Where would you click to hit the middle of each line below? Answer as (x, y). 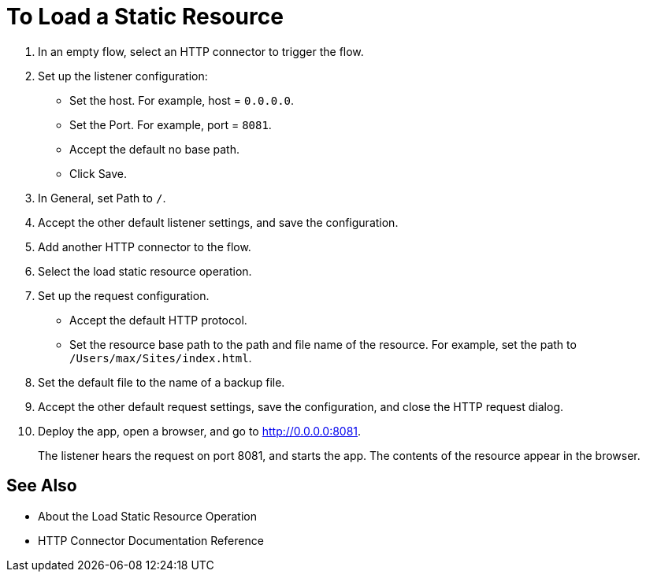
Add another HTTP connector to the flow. (145, 246)
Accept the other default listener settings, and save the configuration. (218, 222)
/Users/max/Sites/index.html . (161, 358)
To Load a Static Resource (145, 17)
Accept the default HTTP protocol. (158, 320)
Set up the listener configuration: (123, 76)
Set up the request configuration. (124, 295)
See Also (42, 486)
